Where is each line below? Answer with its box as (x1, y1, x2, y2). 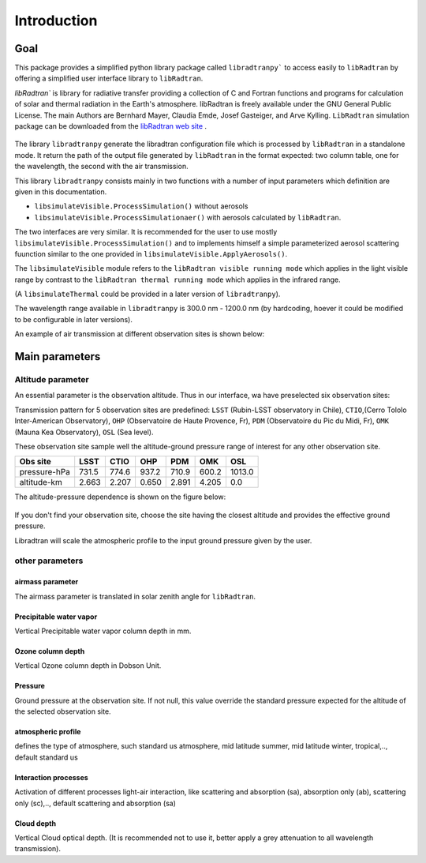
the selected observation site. (14, 707, 111, 716)
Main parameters (14, 350, 101, 363)
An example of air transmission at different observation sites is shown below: (14, 329, 265, 339)
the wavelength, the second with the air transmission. (14, 162, 189, 171)
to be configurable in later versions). (14, 314, 133, 324)
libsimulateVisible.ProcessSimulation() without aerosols (34, 201, 248, 211)
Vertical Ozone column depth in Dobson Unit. (14, 661, 162, 670)
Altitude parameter (14, 374, 90, 385)
